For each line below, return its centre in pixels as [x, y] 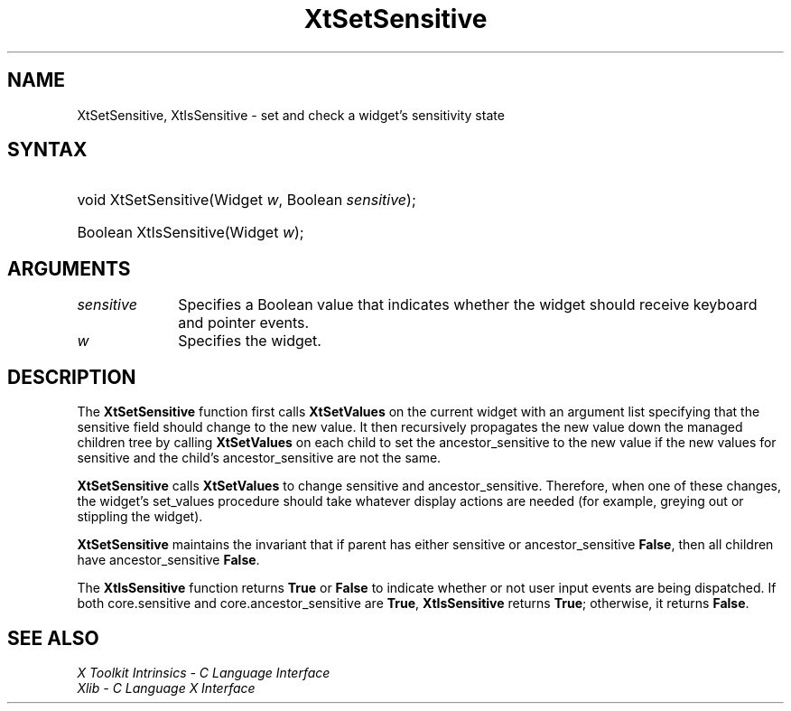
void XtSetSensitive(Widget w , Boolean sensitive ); [247, 200]
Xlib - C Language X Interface [166, 688]
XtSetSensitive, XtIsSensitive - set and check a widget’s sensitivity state [291, 115]
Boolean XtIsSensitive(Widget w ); [191, 233]
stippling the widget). [140, 517]
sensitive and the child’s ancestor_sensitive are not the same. [259, 458]
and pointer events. [244, 323]
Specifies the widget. [250, 341]
